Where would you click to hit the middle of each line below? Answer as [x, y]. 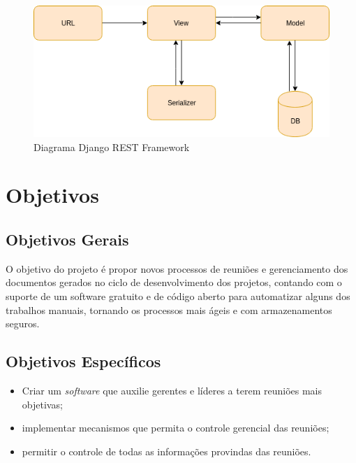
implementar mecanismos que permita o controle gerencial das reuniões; [176, 428]
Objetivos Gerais [67, 239]
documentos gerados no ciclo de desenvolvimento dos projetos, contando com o [174, 282]
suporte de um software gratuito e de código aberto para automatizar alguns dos [178, 295]
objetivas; [42, 404]
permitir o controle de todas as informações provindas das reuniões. [166, 451]
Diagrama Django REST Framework [112, 147]
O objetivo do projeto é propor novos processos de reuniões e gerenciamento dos [177, 268]
